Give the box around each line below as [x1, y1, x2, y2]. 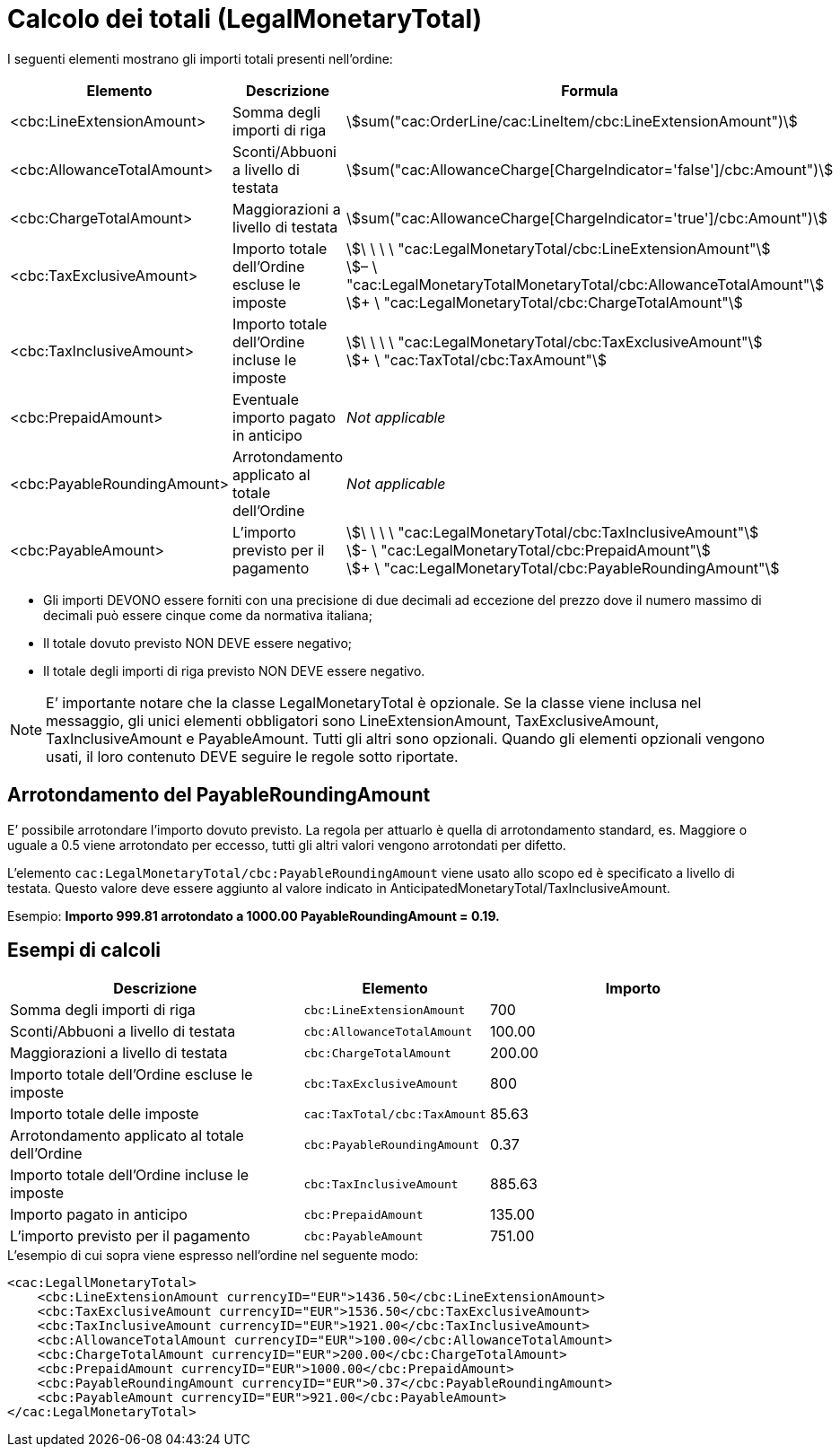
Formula [561, 81, 618, 100]
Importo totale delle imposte [10, 1105, 199, 1124]
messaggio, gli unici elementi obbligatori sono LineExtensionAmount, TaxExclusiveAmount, [46, 711, 660, 730]
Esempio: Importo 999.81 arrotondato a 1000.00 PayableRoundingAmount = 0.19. [7, 907, 500, 924]
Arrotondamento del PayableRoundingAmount [7, 784, 431, 807]
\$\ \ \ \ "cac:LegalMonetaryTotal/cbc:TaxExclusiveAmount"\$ [346, 332, 763, 351]
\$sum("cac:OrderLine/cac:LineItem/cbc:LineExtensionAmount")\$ [346, 111, 798, 130]
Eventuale [232, 390, 299, 408]
